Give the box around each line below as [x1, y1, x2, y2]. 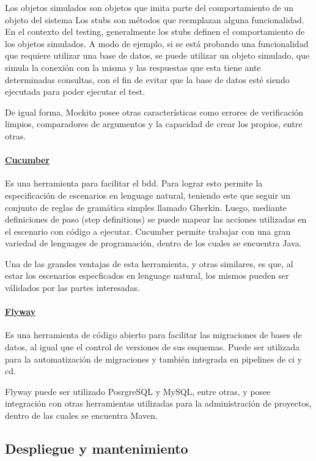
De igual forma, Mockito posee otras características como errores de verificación [5, 105, 304, 118]
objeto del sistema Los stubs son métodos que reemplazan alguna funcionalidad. [5, 13, 304, 26]
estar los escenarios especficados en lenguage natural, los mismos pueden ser [5, 269, 289, 282]
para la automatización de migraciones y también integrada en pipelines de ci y [5, 352, 302, 365]
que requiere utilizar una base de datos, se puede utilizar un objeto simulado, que [5, 49, 310, 62]
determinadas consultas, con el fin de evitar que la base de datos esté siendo [5, 73, 290, 86]
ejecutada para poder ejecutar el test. [5, 85, 145, 98]
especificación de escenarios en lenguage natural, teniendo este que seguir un [5, 188, 291, 201]
